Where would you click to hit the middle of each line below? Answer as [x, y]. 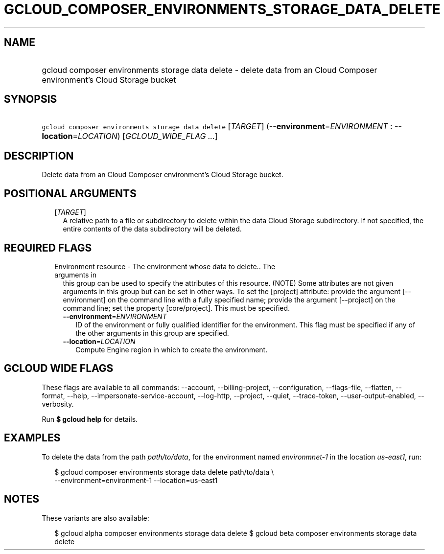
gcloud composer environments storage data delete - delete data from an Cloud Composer [210, 70]
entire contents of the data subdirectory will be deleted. [152, 229]
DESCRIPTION [39, 156]
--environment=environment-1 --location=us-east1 [136, 480]
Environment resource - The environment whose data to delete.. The [165, 266]
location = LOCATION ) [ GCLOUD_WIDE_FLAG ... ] [130, 136]
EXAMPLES [32, 438]
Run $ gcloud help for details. [90, 419]
